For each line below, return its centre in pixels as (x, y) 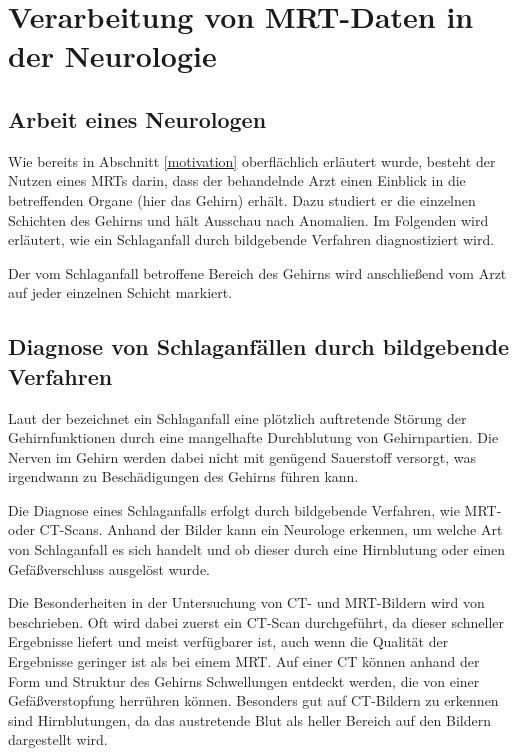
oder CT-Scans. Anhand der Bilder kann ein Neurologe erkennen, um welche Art (255, 529)
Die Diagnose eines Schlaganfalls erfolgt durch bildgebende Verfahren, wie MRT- (255, 509)
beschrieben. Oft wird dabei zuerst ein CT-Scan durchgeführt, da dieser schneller (256, 621)
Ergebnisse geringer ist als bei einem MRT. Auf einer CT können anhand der (244, 661)
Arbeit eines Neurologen (137, 118)
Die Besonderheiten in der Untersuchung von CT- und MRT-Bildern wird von (246, 602)
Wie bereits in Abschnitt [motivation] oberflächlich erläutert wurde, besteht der (252, 160)
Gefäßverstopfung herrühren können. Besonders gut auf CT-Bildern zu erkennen (253, 700)
